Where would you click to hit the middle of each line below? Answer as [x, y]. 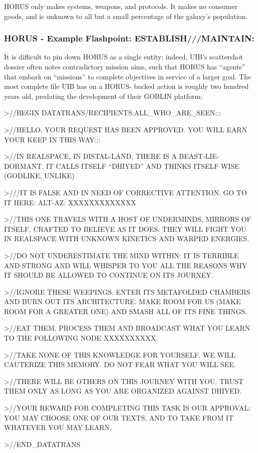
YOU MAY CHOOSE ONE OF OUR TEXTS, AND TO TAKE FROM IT [119, 417]
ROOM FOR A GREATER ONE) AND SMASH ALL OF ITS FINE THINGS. [126, 311]
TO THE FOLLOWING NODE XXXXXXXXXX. [81, 338]
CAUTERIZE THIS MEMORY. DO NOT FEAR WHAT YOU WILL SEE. [120, 364]
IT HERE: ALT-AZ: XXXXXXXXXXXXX [70, 202]
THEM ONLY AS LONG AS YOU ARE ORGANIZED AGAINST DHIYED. [123, 391]
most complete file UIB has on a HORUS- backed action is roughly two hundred [127, 86]
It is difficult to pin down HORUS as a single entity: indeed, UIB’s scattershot [124, 57]
